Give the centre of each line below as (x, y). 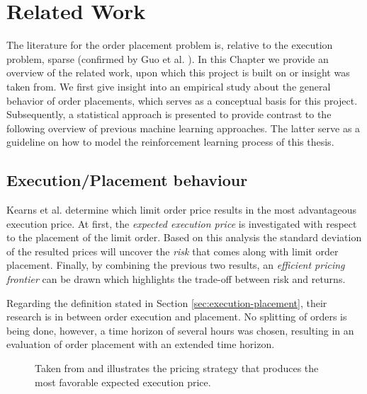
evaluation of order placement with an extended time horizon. (141, 344)
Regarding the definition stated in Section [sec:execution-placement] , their (167, 302)
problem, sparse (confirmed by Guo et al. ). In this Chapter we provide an (168, 58)
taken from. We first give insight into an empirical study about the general (169, 86)
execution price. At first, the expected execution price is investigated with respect (182, 223)
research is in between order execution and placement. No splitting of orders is (177, 317)
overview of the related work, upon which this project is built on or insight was (178, 73)
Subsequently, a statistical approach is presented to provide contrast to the (169, 114)
